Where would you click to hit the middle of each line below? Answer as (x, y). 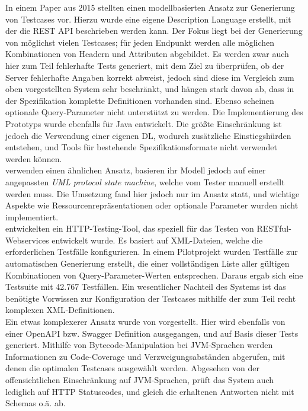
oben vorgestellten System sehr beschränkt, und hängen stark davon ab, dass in (150, 89)
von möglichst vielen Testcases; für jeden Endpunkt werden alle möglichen (140, 42)
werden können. (34, 158)
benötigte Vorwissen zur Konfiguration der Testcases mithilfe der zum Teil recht (151, 298)
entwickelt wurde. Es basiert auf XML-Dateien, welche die (157, 240)
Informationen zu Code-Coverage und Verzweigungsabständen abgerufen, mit (145, 356)
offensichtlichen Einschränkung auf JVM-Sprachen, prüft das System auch (140, 380)
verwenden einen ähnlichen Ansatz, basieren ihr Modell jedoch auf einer (136, 170)
